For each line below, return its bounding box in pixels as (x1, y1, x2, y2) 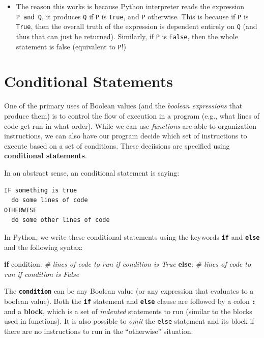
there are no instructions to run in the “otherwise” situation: (4, 325, 193, 336)
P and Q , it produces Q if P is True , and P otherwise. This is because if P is (16, 11, 249, 21)
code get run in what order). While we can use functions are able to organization (4, 120, 256, 131)
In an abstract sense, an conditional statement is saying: (4, 167, 180, 178)
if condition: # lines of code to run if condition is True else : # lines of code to (4, 259, 251, 269)
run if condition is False (4, 268, 79, 279)
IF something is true (4, 186, 77, 194)
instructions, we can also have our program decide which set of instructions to (4, 130, 247, 141)
